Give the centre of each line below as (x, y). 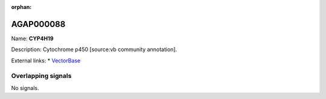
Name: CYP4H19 (32, 38)
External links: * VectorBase (46, 61)
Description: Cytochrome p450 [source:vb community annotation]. (94, 49)
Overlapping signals (41, 76)
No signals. (25, 88)
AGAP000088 (38, 24)
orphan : (21, 7)
